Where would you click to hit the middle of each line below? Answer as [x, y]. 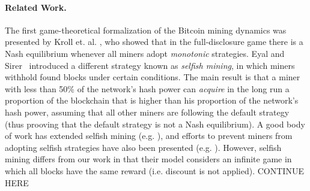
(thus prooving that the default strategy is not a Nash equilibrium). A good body [155, 124]
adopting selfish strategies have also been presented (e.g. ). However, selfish [143, 147]
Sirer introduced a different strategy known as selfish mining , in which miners [150, 65]
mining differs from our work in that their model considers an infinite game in [148, 159]
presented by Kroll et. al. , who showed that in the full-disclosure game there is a [154, 42]
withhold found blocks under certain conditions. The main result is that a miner [153, 77]
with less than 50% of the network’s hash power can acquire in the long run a [147, 88]
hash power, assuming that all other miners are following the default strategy [147, 112]
